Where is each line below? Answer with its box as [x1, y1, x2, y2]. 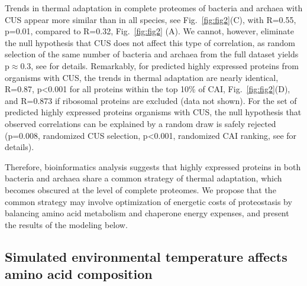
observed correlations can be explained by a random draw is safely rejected [5, 117, 276, 129]
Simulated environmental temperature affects [5, 247, 287, 265]
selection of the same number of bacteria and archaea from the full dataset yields [5, 48, 299, 60]
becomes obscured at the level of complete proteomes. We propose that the [5, 183, 276, 196]
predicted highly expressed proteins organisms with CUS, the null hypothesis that [5, 106, 302, 118]
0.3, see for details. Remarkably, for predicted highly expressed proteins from [20, 59, 299, 71]
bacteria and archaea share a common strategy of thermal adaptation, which [5, 172, 282, 184]
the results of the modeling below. [5, 218, 128, 230]
